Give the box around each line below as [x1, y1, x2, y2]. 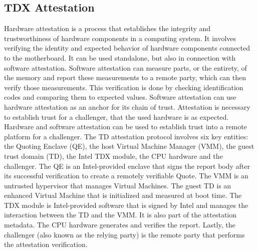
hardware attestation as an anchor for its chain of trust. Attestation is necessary [4, 101, 250, 112]
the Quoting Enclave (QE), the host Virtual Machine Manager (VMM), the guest [4, 141, 254, 151]
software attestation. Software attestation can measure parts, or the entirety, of [4, 62, 247, 73]
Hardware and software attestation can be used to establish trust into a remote [4, 121, 247, 132]
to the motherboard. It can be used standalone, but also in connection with [4, 52, 235, 63]
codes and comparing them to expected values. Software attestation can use [4, 92, 236, 102]
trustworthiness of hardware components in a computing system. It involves [4, 33, 236, 43]
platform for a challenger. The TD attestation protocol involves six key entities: [4, 131, 248, 141]
